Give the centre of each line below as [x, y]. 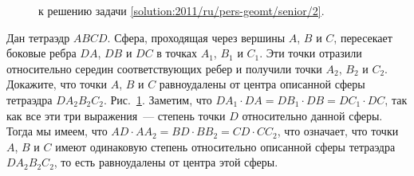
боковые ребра [41, 53]
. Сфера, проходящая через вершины [196, 37]
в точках [177, 53]
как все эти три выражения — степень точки [116, 115]
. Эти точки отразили [311, 53]
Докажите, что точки [57, 84]
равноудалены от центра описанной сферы [262, 84]
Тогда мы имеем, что [57, 131]
